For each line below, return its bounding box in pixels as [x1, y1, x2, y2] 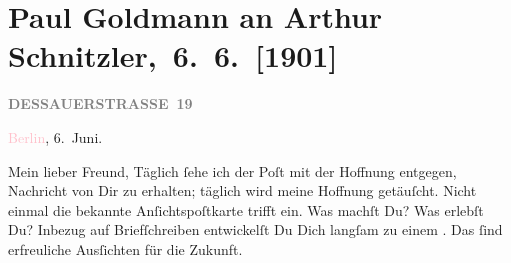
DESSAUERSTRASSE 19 [8, 93, 193, 114]
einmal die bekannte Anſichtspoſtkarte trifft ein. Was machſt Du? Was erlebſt [8, 199, 484, 220]
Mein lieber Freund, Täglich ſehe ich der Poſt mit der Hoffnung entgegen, [8, 160, 457, 181]
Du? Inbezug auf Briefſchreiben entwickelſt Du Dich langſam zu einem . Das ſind [8, 219, 503, 240]
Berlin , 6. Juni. [8, 126, 103, 147]
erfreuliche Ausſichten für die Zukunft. [8, 238, 243, 259]
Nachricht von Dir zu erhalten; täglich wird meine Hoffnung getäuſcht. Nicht [8, 180, 477, 201]
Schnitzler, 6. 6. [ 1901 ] [8, 35, 338, 76]
